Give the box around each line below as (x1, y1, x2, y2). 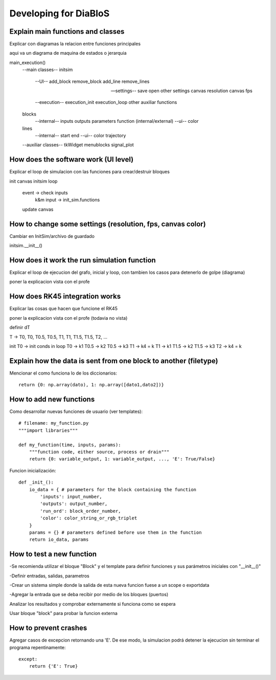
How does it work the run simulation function (9, 256, 156, 265)
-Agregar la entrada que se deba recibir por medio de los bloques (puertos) (9, 591, 169, 598)
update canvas (22, 206, 54, 212)
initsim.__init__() (9, 243, 43, 249)
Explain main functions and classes (9, 27, 125, 36)
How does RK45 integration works (9, 292, 121, 301)
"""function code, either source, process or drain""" (29, 449, 170, 455)
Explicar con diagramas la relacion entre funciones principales (9, 41, 141, 47)
